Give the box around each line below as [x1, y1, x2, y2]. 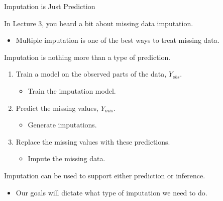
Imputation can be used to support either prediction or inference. [4, 170, 205, 180]
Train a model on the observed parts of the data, [16, 69, 167, 79]
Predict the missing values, [16, 102, 98, 113]
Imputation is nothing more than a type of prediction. [4, 51, 171, 62]
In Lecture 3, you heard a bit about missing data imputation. [4, 18, 193, 28]
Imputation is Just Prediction [4, 1, 95, 11]
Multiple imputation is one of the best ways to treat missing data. [16, 35, 219, 45]
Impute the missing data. [28, 153, 105, 164]
